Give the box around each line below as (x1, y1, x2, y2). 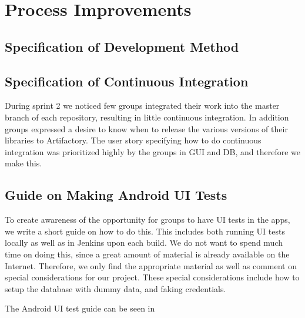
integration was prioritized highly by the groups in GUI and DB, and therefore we (5, 145, 300, 158)
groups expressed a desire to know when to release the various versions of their (5, 122, 288, 135)
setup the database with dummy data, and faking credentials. (5, 282, 226, 294)
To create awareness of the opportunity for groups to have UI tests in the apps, (5, 213, 290, 226)
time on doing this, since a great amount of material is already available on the (5, 247, 290, 260)
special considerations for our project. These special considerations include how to (5, 271, 300, 283)
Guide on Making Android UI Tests (5, 186, 227, 204)
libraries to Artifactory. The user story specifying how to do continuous (5, 134, 262, 146)
